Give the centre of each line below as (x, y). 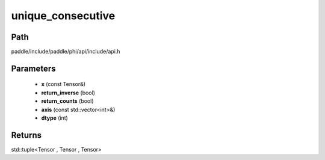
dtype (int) (55, 118)
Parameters (33, 68)
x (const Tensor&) (63, 84)
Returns (26, 135)
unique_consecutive (63, 16)
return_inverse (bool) (68, 93)
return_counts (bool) (67, 101)
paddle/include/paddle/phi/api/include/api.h (66, 52)
